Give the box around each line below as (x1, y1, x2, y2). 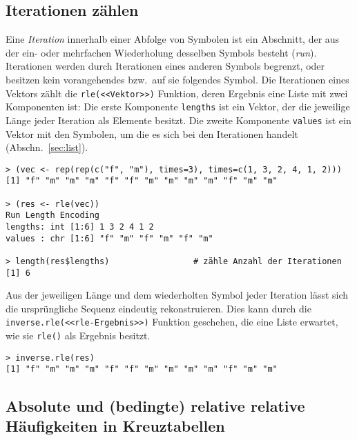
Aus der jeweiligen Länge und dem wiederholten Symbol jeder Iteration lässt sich (6, 288, 349, 302)
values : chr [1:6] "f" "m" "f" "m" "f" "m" (6, 233, 213, 243)
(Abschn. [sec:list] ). (6, 140, 88, 154)
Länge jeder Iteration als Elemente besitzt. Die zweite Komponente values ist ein (6, 112, 351, 127)
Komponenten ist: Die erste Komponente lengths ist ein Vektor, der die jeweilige (6, 99, 350, 114)
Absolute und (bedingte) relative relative (6, 394, 305, 416)
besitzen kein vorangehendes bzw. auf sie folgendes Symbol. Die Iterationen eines (6, 72, 349, 86)
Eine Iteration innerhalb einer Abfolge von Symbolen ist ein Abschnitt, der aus (6, 32, 340, 46)
